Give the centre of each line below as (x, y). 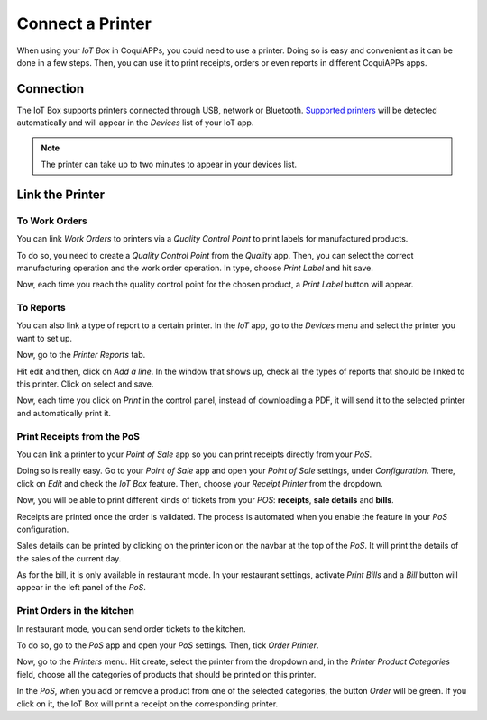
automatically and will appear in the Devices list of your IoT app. (135, 123)
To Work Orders (52, 221)
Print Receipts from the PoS (78, 436)
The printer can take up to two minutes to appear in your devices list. (169, 164)
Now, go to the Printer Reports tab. (81, 355)
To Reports (41, 308)
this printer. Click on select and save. (85, 384)
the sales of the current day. (69, 558)
